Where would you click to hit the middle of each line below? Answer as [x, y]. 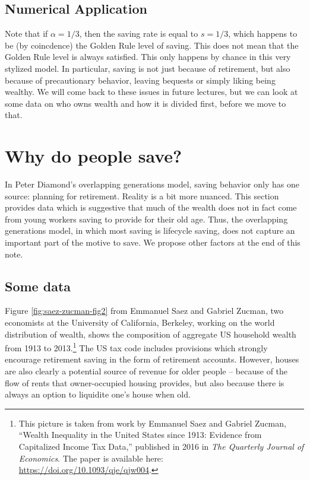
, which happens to [263, 34]
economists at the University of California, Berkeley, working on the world [140, 322]
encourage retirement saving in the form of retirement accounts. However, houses [152, 359]
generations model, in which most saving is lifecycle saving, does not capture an [150, 231]
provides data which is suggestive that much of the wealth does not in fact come [151, 207]
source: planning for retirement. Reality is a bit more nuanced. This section [142, 196]
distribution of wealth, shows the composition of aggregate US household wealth [151, 334]
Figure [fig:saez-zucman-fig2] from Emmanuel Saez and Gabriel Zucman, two [144, 311]
